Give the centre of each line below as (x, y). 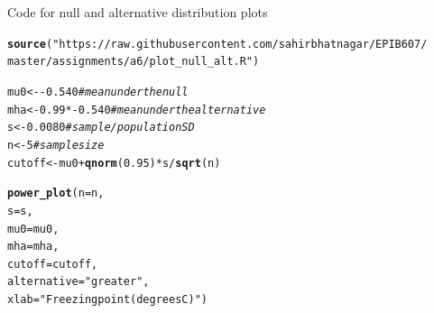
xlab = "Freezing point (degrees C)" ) (107, 300)
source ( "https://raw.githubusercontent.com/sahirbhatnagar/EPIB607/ (217, 44)
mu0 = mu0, (33, 229)
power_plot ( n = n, (56, 193)
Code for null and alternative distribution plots (138, 12)
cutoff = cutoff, (53, 264)
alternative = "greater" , (78, 282)
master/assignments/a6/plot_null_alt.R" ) (134, 62)
